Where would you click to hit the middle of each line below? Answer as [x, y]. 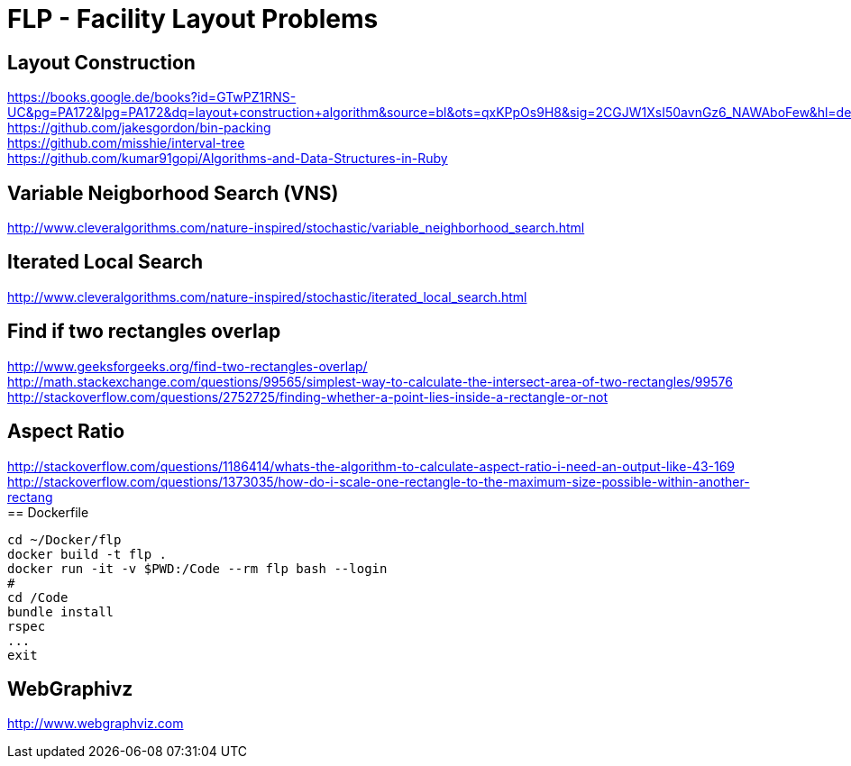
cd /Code [38, 597]
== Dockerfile [48, 512]
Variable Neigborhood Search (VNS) [173, 193]
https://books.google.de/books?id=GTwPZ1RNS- [152, 97]
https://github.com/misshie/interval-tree [126, 143]
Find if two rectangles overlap [144, 332]
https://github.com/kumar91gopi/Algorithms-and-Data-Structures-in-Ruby [228, 159]
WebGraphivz [70, 688]
